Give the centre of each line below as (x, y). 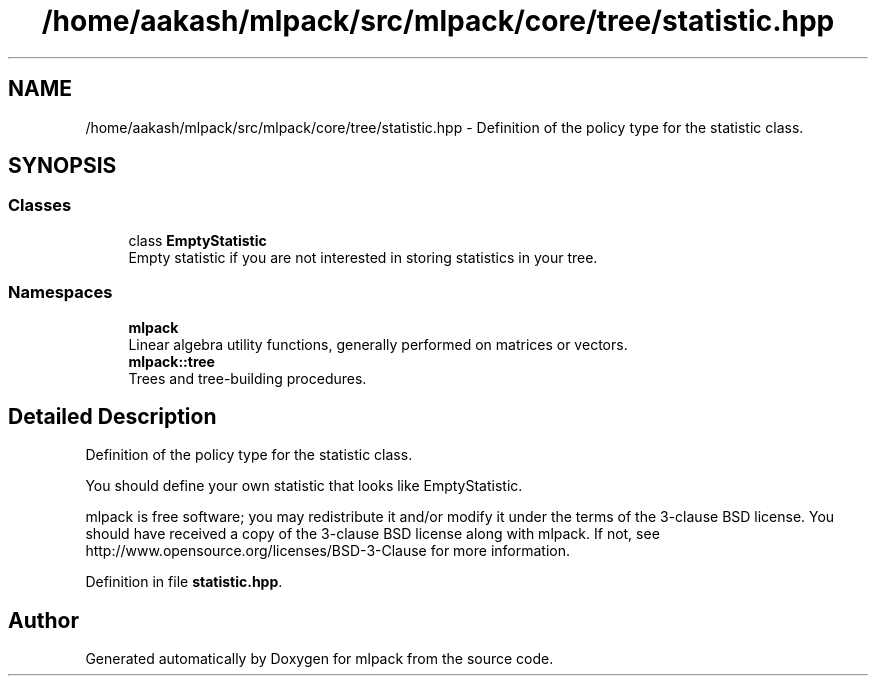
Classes (40, 205)
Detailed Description (112, 416)
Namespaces (60, 292)
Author (43, 620)
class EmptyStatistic (197, 240)
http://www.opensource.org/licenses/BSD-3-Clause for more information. (327, 551)
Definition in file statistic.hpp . (184, 582)
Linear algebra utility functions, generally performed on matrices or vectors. (378, 344)
